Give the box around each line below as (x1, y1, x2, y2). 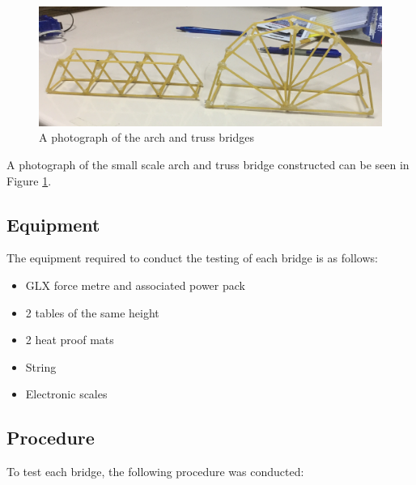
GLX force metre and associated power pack (25, 276, 245, 293)
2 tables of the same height (25, 304, 159, 321)
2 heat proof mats (25, 331, 114, 348)
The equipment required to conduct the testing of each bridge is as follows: (6, 249, 378, 266)
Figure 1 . (6, 172, 52, 189)
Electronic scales (25, 385, 108, 402)
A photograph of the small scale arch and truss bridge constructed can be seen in (6, 156, 410, 172)
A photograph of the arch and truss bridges (39, 129, 255, 146)
